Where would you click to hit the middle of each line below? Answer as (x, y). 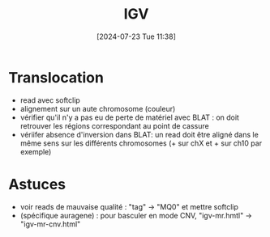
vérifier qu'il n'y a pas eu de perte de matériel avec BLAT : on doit (129, 117)
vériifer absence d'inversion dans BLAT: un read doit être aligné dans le (139, 134)
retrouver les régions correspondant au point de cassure (114, 125)
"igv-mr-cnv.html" (50, 224)
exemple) (36, 151)
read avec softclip (50, 100)
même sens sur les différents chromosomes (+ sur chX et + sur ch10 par (141, 143)
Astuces (37, 184)
